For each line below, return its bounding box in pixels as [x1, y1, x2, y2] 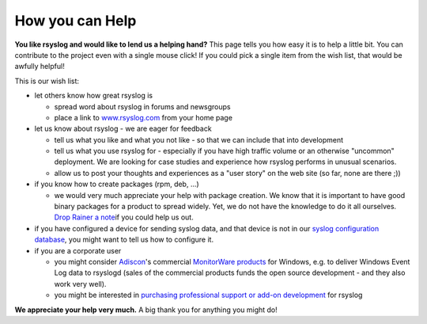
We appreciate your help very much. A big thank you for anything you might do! [14, 305, 278, 314]
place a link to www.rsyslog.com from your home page [54, 112, 233, 122]
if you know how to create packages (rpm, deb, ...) [34, 179, 199, 189]
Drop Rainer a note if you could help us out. [54, 212, 194, 222]
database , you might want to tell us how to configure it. [34, 234, 213, 245]
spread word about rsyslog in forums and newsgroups [54, 101, 231, 111]
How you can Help [14, 12, 137, 29]
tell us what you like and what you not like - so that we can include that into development [54, 135, 344, 144]
